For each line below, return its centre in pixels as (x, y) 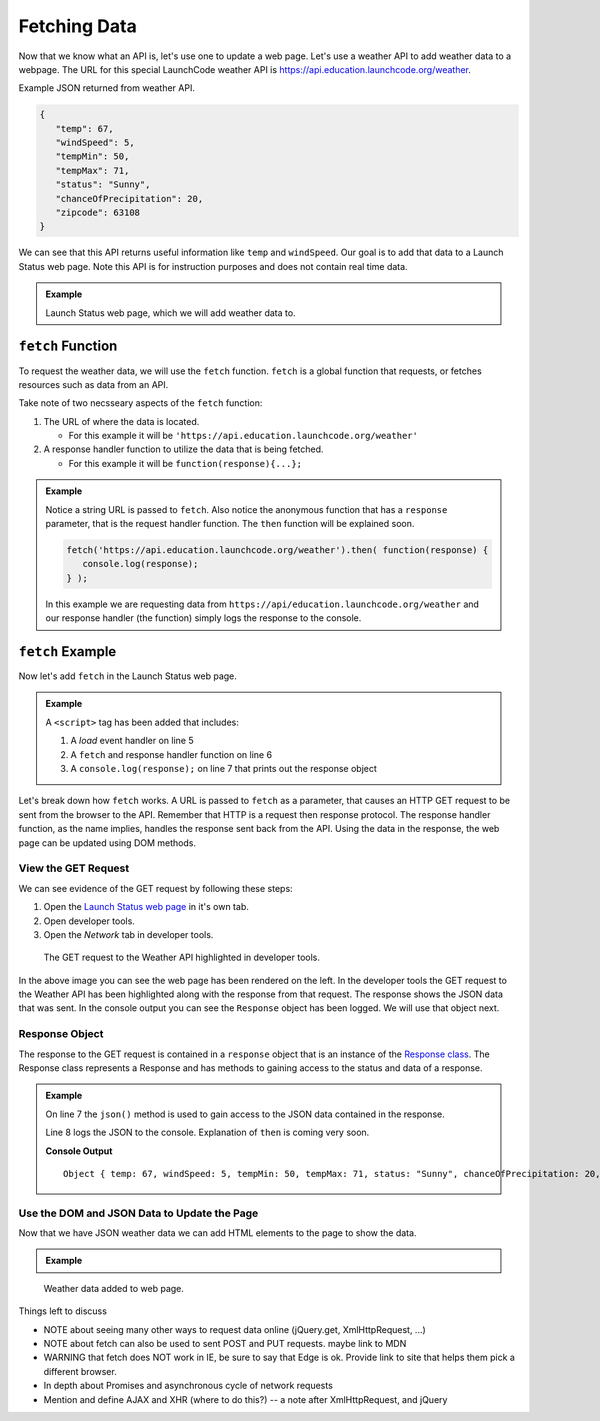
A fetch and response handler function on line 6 (171, 754)
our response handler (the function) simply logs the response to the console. (203, 618)
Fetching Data (77, 26)
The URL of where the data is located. (121, 421)
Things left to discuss (62, 1311)
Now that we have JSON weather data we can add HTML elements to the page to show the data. (217, 1233)
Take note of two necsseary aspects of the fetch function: (140, 403)
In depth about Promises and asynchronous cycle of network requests (188, 1386)
